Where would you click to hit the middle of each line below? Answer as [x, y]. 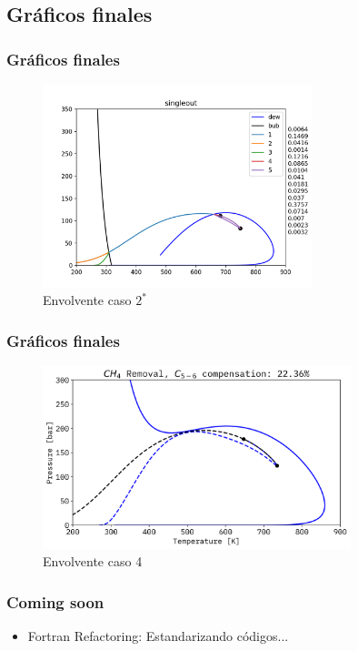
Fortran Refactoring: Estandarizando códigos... [158, 636]
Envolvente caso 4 [93, 561]
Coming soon [55, 601]
